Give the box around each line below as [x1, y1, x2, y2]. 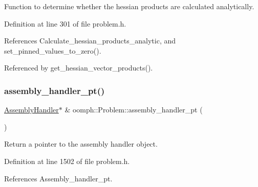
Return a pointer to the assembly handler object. [4, 138, 158, 149]
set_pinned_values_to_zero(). [4, 45, 101, 56]
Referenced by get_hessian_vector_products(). [4, 62, 153, 73]
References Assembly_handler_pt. [4, 173, 113, 183]
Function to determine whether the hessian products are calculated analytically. [4, 1, 254, 11]
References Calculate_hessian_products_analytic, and [4, 35, 176, 46]
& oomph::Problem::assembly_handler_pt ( [64, 104, 203, 115]
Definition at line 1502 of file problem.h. [4, 155, 130, 166]
